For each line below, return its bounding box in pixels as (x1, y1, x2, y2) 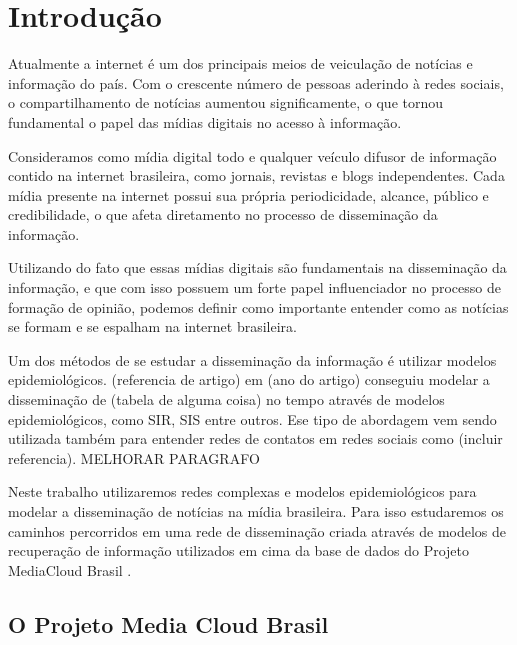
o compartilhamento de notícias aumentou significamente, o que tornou (8, 92, 444, 113)
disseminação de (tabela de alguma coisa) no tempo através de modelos (8, 389, 445, 410)
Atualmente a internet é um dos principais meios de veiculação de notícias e (8, 53, 473, 74)
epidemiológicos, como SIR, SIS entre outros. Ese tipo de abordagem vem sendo (8, 408, 497, 429)
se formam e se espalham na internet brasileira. (8, 316, 297, 337)
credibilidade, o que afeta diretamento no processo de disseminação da (8, 204, 438, 225)
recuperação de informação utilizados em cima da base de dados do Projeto (8, 540, 470, 561)
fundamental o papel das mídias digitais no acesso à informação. (8, 111, 402, 132)
